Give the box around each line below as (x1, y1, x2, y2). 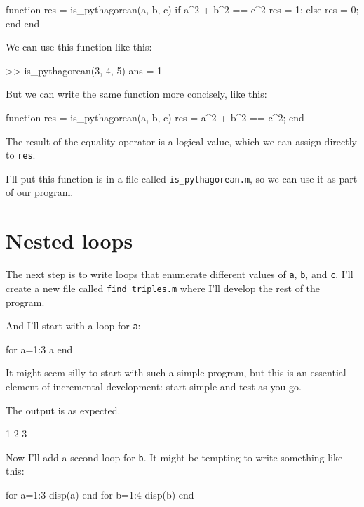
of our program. (6, 185, 74, 199)
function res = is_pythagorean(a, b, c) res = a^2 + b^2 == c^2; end (6, 110, 304, 124)
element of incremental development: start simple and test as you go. (6, 378, 302, 393)
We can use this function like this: (6, 39, 152, 54)
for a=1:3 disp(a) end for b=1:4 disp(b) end (6, 487, 194, 501)
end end (6, 15, 40, 30)
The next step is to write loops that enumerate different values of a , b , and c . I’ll (6, 267, 353, 282)
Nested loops (6, 226, 133, 255)
